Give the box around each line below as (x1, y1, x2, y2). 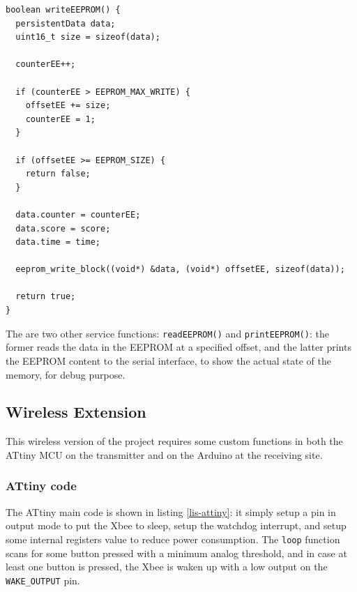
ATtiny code (6, 477, 77, 494)
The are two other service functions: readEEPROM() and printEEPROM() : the (6, 326, 329, 340)
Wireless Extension (6, 401, 146, 423)
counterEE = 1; (25, 114, 96, 124)
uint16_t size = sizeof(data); (15, 32, 160, 43)
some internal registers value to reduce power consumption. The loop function (6, 531, 340, 546)
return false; (25, 169, 91, 179)
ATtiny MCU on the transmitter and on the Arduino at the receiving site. (6, 447, 323, 462)
